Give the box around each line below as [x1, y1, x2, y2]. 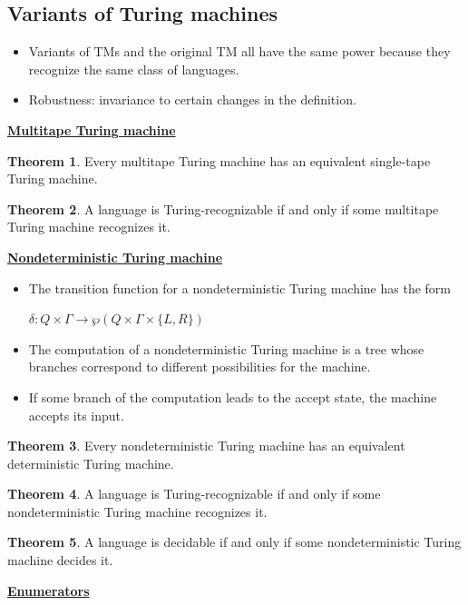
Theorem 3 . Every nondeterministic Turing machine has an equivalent [7, 436, 405, 455]
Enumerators [7, 580, 90, 600]
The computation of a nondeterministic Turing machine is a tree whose [28, 339, 424, 358]
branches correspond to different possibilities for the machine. [28, 357, 371, 376]
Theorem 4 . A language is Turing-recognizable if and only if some [7, 484, 381, 503]
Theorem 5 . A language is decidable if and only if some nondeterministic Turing [7, 532, 462, 551]
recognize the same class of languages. [28, 59, 239, 78]
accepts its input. [28, 405, 124, 424]
